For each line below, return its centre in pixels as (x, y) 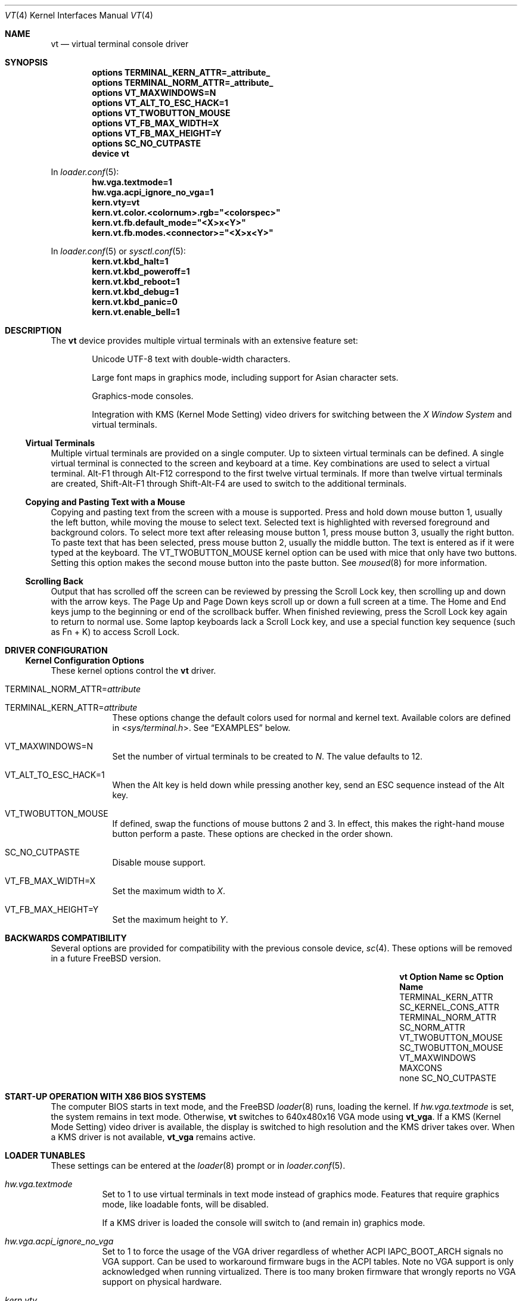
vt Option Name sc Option (451, 977)
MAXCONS (421, 1068)
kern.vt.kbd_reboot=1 (136, 281)
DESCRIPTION (33, 330)
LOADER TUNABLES (45, 1155)
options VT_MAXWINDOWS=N (154, 93)
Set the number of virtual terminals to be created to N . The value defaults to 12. (268, 756)
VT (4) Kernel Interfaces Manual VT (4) (79, 15)
